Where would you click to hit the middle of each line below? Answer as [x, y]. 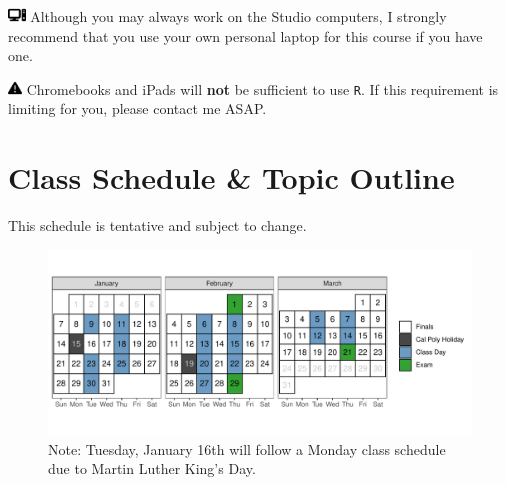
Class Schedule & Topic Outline [231, 177]
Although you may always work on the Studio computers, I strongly [238, 16]
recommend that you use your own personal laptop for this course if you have [245, 35]
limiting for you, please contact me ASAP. [137, 108]
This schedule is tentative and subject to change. [157, 225]
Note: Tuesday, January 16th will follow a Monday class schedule [247, 448]
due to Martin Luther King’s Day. [152, 468]
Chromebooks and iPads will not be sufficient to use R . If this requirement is [262, 88]
